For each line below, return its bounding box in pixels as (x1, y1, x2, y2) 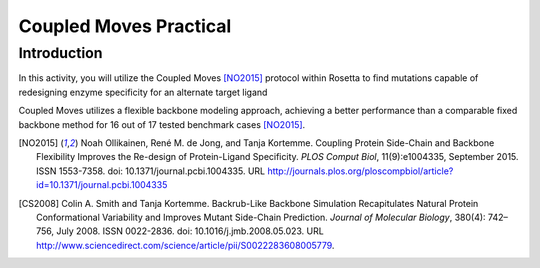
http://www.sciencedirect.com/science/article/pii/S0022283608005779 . (36, 239, 335, 251)
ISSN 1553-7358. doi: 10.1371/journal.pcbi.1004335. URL (36, 165, 265, 177)
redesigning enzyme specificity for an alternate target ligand (18, 86, 268, 98)
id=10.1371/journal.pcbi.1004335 (36, 179, 168, 191)
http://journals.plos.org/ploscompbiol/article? (266, 165, 454, 177)
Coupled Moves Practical (18, 15, 232, 37)
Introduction (18, 44, 103, 62)
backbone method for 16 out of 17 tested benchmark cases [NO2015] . (18, 118, 306, 130)
